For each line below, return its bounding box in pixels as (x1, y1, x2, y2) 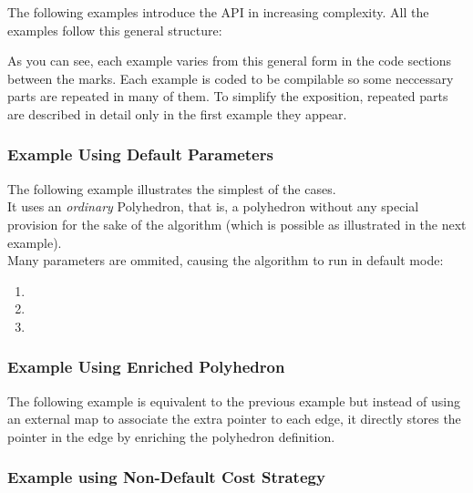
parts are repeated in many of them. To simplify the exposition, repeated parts (7, 87, 448, 106)
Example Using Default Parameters (7, 143, 273, 166)
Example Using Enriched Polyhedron (7, 355, 285, 378)
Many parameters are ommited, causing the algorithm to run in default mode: (7, 251, 444, 270)
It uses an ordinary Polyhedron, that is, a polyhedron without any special (7, 197, 419, 216)
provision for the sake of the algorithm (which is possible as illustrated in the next (7, 214, 467, 233)
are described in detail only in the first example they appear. (7, 104, 347, 123)
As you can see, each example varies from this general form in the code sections (7, 51, 452, 70)
